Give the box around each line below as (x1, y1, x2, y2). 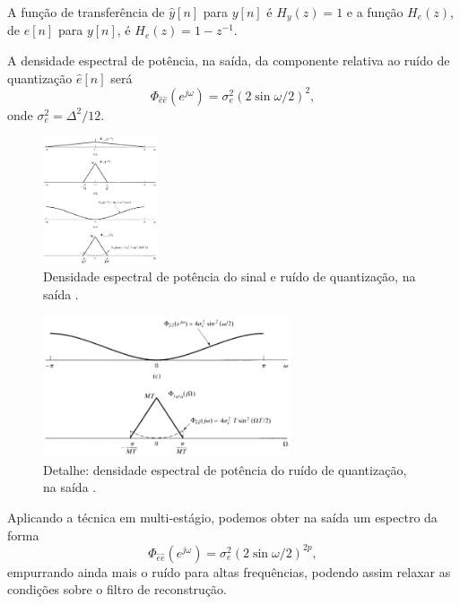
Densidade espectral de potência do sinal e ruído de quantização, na (43, 267, 416, 286)
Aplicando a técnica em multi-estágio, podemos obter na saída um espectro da (7, 508, 438, 527)
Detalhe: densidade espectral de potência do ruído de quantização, (43, 460, 407, 479)
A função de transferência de (7, 3, 165, 21)
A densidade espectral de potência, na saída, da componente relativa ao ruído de (7, 51, 450, 70)
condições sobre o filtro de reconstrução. (7, 580, 227, 599)
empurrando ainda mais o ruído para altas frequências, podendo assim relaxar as (7, 562, 451, 581)
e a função (346, 3, 404, 21)
